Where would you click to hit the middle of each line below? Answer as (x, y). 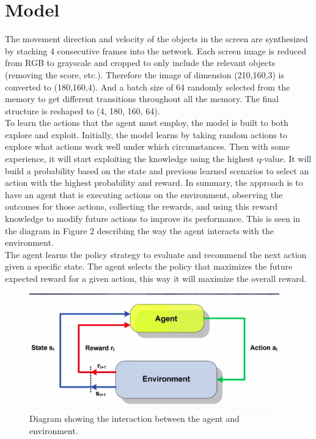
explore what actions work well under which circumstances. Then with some (147, 146)
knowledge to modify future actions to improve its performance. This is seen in (153, 219)
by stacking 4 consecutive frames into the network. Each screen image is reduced (156, 50)
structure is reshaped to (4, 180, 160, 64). (83, 110)
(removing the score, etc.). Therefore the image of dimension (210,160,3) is (145, 74)
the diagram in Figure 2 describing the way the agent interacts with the (139, 230)
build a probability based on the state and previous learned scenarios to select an (157, 170)
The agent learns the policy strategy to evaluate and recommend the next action (156, 254)
